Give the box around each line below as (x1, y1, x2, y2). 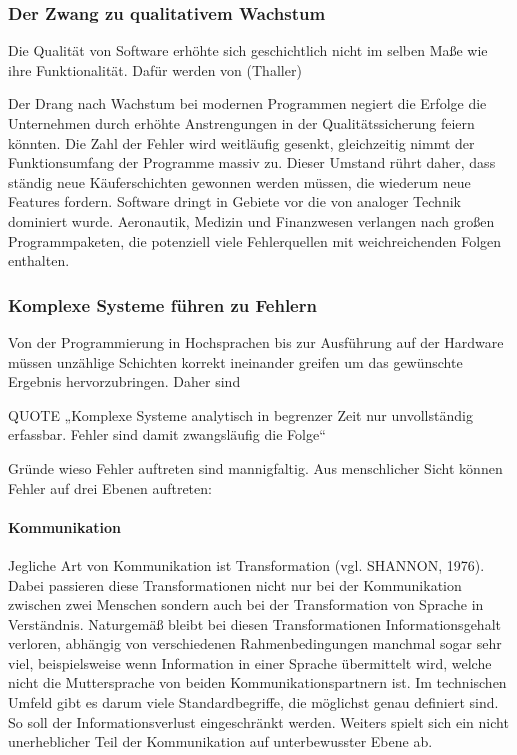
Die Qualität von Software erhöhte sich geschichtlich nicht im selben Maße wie (8, 40, 488, 61)
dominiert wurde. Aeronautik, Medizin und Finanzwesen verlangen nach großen (8, 210, 495, 231)
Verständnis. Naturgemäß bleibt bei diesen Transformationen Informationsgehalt (8, 613, 501, 634)
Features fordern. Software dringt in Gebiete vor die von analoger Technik (8, 191, 461, 212)
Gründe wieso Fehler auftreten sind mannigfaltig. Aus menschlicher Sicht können (8, 457, 503, 478)
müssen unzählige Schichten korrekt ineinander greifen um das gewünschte (8, 351, 463, 372)
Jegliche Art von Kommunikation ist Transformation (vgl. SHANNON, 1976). (8, 554, 485, 575)
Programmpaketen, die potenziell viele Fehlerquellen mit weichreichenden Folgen (8, 230, 502, 251)
